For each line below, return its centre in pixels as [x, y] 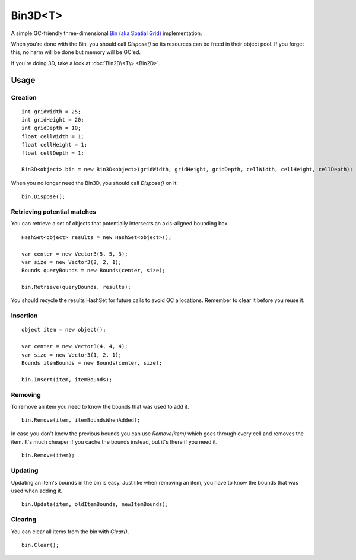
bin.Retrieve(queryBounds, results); [77, 287]
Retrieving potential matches [53, 212]
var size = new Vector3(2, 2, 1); [71, 262]
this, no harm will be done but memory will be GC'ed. [76, 52]
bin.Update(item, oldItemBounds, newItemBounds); [95, 505]
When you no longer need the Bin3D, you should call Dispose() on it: [94, 183]
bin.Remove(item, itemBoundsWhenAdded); [81, 420]
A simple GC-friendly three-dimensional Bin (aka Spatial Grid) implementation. [107, 33]
